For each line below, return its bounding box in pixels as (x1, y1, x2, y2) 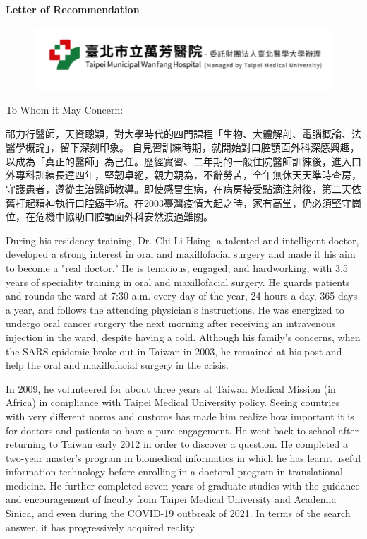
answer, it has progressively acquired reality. (6, 519, 197, 534)
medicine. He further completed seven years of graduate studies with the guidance (6, 478, 360, 492)
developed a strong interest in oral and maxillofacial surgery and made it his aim (6, 247, 356, 261)
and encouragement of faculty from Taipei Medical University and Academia (6, 492, 337, 507)
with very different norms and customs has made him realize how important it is (6, 408, 354, 423)
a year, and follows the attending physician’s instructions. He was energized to (6, 302, 344, 316)
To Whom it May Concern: (6, 102, 124, 117)
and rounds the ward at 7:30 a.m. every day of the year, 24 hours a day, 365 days (6, 288, 358, 303)
